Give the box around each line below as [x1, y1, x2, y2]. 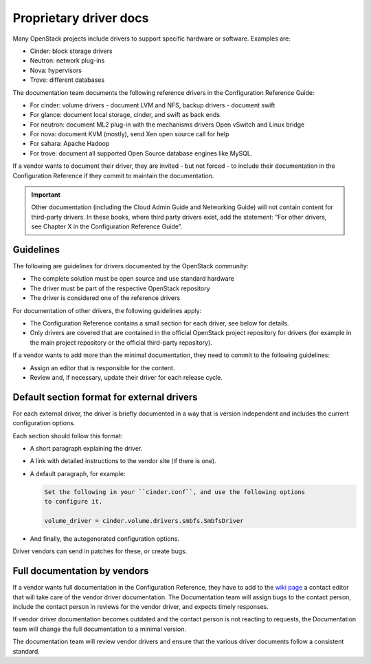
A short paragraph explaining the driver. [30, 445, 143, 453]
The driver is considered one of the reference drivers [30, 294, 181, 302]
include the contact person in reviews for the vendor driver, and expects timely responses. [12, 603, 269, 611]
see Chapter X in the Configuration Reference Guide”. [31, 222, 183, 231]
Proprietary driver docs [12, 10, 149, 25]
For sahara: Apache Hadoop [30, 140, 110, 148]
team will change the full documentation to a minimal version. [12, 625, 187, 633]
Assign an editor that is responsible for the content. [30, 363, 175, 372]
